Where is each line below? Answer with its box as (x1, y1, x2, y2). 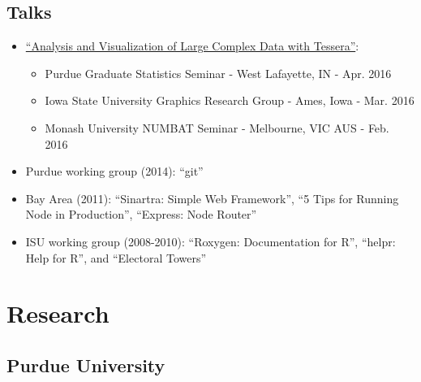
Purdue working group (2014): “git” (25, 163, 204, 180)
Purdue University (6, 352, 165, 377)
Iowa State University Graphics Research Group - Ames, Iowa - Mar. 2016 (45, 92, 415, 109)
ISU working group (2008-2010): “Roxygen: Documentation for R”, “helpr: (25, 232, 396, 250)
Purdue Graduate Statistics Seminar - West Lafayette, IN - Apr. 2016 (45, 64, 392, 81)
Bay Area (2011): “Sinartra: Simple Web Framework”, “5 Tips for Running (25, 189, 399, 206)
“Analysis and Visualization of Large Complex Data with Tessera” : (25, 37, 359, 54)
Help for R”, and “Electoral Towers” (25, 249, 207, 266)
